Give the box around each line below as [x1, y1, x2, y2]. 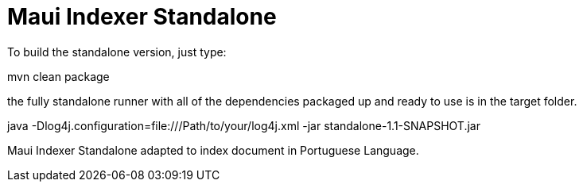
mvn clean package [7, 69, 110, 83]
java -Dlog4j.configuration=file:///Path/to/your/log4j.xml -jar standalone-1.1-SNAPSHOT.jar [7, 118, 480, 132]
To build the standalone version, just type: [7, 44, 227, 59]
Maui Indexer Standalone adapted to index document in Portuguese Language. [7, 143, 419, 157]
